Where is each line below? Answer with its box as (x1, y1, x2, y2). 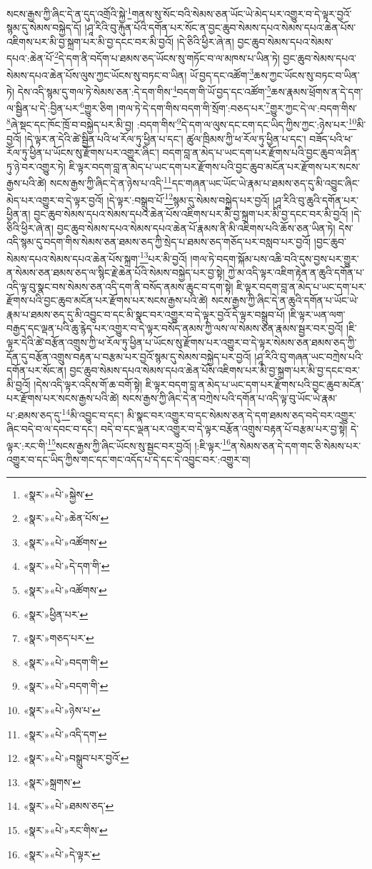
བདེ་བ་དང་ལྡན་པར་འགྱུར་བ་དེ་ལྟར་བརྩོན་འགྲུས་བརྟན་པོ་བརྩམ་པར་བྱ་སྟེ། (101, 421, 348, 436)
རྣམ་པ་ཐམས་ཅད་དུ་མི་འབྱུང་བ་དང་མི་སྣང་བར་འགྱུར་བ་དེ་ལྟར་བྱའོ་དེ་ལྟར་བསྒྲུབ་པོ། (6, 306, 285, 321)
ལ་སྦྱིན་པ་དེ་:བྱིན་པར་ (6, 100, 81, 115)
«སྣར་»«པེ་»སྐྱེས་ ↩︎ (23, 486, 94, 501)
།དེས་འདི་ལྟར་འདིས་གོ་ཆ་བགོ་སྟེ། (34, 376, 143, 391)
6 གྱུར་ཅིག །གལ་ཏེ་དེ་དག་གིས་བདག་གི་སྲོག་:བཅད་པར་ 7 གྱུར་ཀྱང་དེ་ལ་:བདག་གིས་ (80, 99, 358, 115)
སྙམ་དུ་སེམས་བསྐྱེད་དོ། (6, 20, 81, 35)
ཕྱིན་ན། (6, 206, 31, 221)
